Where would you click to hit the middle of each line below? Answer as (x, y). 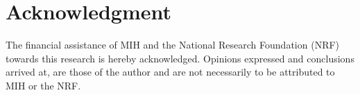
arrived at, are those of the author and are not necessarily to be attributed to (170, 72)
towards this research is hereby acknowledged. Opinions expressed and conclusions (180, 58)
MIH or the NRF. (43, 85)
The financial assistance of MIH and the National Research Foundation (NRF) (173, 45)
